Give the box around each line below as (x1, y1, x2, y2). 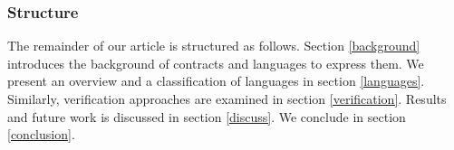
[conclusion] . (7, 125, 75, 144)
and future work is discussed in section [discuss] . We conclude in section (7, 107, 406, 126)
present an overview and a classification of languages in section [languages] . (7, 71, 425, 90)
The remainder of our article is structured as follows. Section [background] (7, 36, 420, 55)
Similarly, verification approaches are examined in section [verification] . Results (7, 89, 447, 108)
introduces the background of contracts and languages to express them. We (7, 53, 424, 72)
